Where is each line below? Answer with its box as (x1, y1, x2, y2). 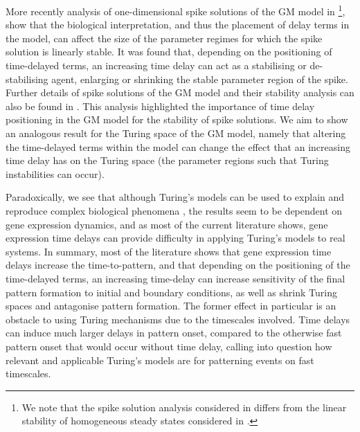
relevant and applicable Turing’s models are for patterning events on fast (6, 352, 314, 367)
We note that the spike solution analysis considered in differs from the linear (21, 399, 347, 414)
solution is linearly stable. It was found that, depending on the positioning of (6, 44, 332, 59)
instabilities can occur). (6, 166, 105, 181)
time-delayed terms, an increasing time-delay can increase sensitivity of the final (6, 271, 345, 285)
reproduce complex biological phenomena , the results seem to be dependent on (6, 203, 343, 217)
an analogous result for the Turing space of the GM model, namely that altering (6, 126, 346, 140)
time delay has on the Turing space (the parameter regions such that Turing (6, 153, 329, 168)
